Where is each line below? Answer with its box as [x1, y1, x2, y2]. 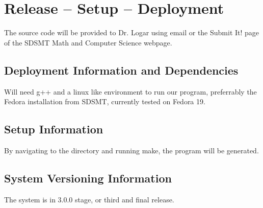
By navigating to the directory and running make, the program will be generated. [4, 145, 259, 155]
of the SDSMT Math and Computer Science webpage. [4, 37, 172, 48]
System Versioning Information [4, 170, 172, 186]
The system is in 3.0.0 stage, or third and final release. [4, 194, 174, 204]
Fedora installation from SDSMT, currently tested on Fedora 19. [4, 96, 205, 107]
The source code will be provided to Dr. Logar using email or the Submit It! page [4, 27, 259, 38]
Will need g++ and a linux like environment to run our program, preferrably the [4, 86, 257, 97]
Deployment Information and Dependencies [4, 62, 239, 78]
